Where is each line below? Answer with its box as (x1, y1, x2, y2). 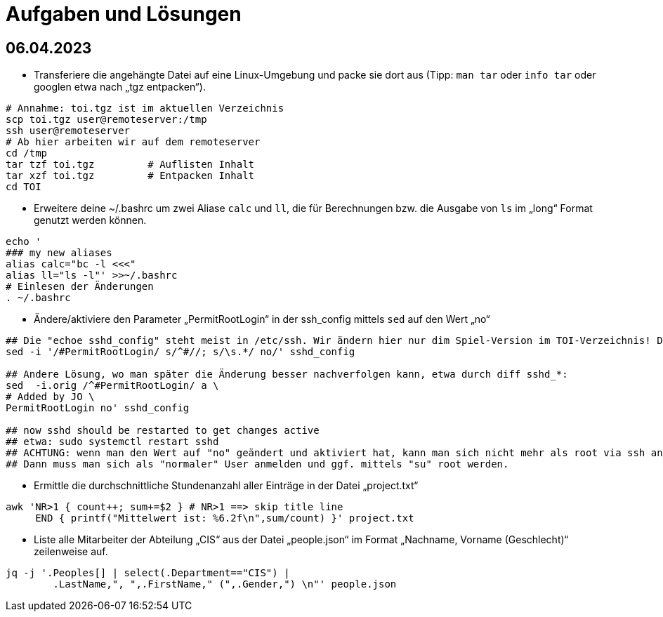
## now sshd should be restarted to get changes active (6, 425, 320, 437)
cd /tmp (6, 147, 48, 159)
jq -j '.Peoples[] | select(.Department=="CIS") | (6, 567, 290, 579)
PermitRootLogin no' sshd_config (6, 402, 190, 414)
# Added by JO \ (6, 391, 95, 403)
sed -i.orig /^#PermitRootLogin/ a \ (6, 380, 219, 392)
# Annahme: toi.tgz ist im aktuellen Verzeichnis (6, 102, 284, 114)
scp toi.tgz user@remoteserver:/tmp (6, 114, 207, 126)
